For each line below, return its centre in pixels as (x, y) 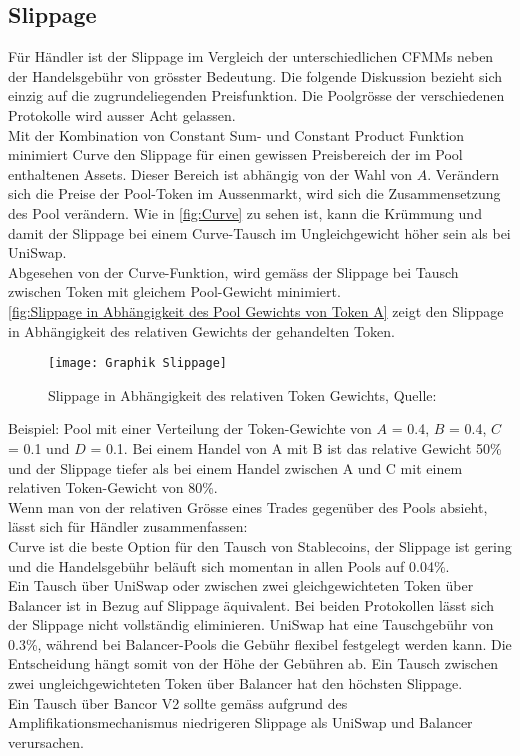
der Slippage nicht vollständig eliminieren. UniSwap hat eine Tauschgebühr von (251, 624)
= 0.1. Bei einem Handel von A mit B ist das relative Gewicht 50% (296, 447)
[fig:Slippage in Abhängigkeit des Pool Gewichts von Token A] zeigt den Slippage (256, 310)
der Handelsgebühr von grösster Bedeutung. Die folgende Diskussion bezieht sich (255, 75)
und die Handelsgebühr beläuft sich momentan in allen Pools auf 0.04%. (229, 565)
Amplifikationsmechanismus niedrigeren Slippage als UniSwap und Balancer (240, 722)
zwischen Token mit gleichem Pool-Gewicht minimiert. (174, 291)
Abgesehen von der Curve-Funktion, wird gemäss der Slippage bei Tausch (233, 271)
